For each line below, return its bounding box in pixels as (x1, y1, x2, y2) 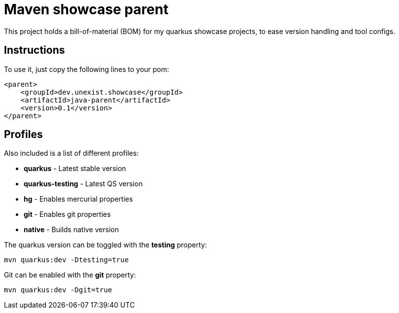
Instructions (4, 44, 65, 57)
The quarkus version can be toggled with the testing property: (4, 241, 207, 249)
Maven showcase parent (4, 1, 169, 18)
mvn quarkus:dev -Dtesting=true (4, 256, 129, 264)
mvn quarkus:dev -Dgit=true (4, 286, 112, 294)
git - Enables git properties (24, 210, 111, 219)
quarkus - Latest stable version (24, 164, 126, 173)
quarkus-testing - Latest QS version (24, 179, 143, 188)
